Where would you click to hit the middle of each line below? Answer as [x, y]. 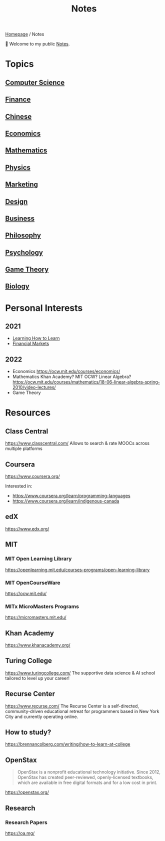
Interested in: [19, 486]
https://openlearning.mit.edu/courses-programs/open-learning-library [77, 569]
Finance [18, 100]
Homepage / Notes [25, 34]
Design [16, 201]
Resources [28, 413]
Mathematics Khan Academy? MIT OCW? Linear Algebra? [72, 377]
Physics [18, 167]
